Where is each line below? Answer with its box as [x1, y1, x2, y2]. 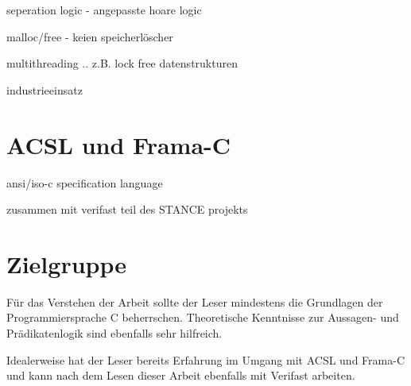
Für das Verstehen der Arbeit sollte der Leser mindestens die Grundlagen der [6, 293, 383, 310]
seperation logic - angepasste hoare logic [6, 2, 202, 17]
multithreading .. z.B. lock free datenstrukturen [6, 55, 238, 71]
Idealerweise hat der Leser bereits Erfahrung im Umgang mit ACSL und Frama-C [6, 351, 405, 368]
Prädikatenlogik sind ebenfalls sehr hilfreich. [6, 325, 223, 341]
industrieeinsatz [6, 81, 83, 98]
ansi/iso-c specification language [6, 174, 163, 191]
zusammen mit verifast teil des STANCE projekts [6, 201, 248, 218]
